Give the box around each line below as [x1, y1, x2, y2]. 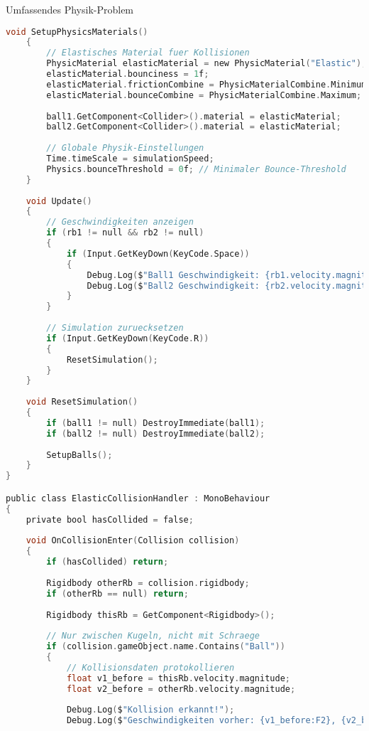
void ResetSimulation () [26, 397, 138, 407]
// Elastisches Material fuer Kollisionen [46, 48, 250, 58]
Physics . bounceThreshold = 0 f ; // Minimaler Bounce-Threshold [46, 164, 346, 174]
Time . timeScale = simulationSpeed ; [46, 154, 214, 164]
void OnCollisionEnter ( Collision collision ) [26, 535, 240, 546]
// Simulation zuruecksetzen [46, 323, 184, 334]
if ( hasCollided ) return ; [46, 557, 169, 567]
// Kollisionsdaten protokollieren [66, 662, 235, 673]
